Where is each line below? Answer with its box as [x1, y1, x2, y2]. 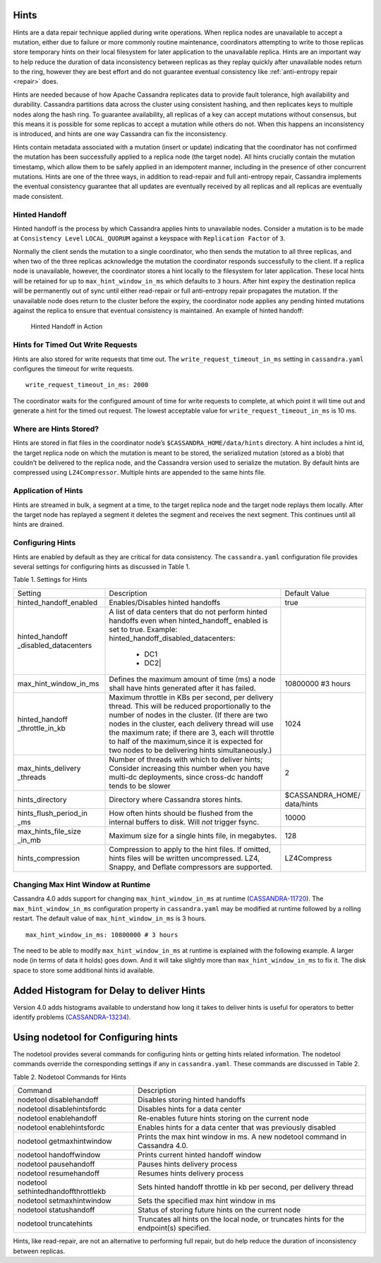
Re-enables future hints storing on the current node [138, 1113, 309, 1123]
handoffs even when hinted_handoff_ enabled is [109, 616, 268, 626]
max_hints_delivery [17, 763, 81, 773]
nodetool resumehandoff [17, 1169, 100, 1178]
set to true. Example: [109, 624, 178, 634]
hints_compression [17, 853, 80, 863]
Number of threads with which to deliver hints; [109, 755, 263, 764]
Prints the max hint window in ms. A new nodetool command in [138, 1132, 347, 1142]
